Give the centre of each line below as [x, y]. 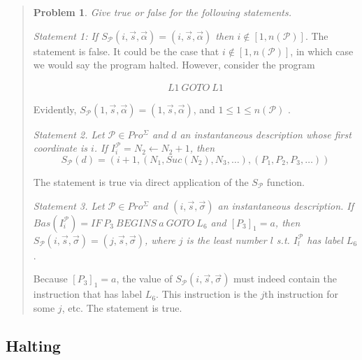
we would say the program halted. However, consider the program [174, 65]
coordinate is [60, 148]
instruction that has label [88, 294]
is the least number [226, 239]
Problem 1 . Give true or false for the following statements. [162, 12]
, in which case [322, 51]
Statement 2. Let [69, 134]
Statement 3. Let [69, 205]
